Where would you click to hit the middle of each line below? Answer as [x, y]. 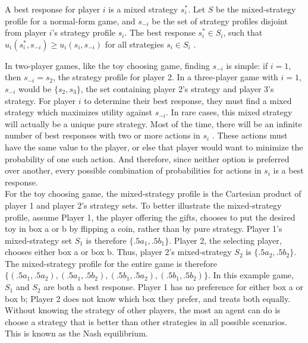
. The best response [160, 32]
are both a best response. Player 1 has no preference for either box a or [173, 287]
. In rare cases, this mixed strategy [229, 112]
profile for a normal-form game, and [70, 21]
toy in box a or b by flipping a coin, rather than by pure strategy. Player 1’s [144, 229]
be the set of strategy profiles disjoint [220, 21]
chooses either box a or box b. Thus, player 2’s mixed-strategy [118, 252]
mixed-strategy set [38, 240]
